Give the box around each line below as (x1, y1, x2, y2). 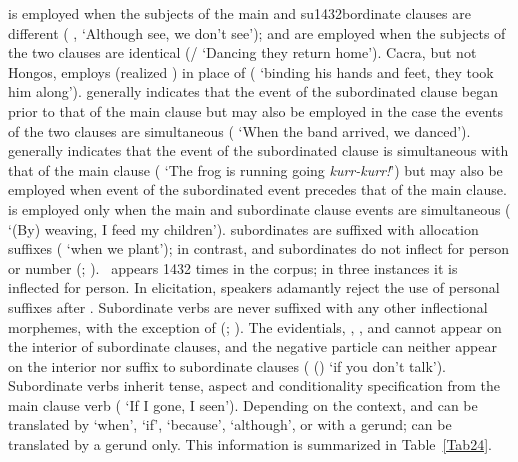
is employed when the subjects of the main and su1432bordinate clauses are (8, 3, 471, 23)
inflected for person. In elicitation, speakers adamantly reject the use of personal (8, 277, 500, 298)
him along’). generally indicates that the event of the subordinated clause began (8, 81, 498, 102)
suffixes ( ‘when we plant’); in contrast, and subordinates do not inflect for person (8, 238, 510, 259)
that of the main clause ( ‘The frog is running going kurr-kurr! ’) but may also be (8, 159, 503, 180)
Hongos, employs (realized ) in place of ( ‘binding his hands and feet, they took (8, 61, 494, 82)
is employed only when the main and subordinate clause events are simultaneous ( (8, 198, 511, 219)
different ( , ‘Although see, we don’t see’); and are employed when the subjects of (8, 22, 506, 43)
